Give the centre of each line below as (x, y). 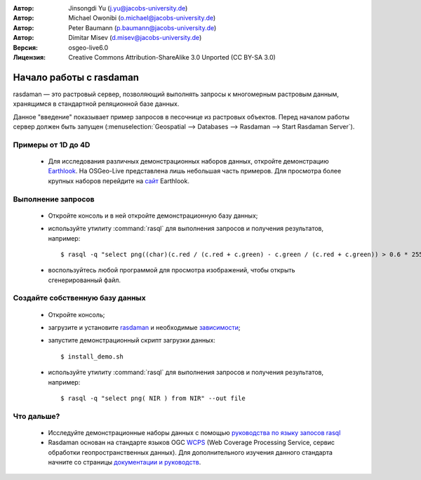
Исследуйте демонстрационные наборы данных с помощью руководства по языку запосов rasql (194, 432)
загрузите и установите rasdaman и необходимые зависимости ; (145, 328)
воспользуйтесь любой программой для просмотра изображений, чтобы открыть (172, 270)
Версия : (26, 47)
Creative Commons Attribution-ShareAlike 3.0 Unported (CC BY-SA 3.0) (172, 57)
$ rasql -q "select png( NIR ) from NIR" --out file (153, 398)
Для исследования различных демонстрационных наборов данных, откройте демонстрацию (188, 161)
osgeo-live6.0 (88, 47)
